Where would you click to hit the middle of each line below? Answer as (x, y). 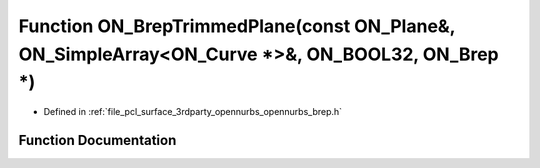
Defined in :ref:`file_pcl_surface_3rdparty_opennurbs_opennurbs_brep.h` (193, 112)
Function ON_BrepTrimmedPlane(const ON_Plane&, (236, 26)
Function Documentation (97, 140)
